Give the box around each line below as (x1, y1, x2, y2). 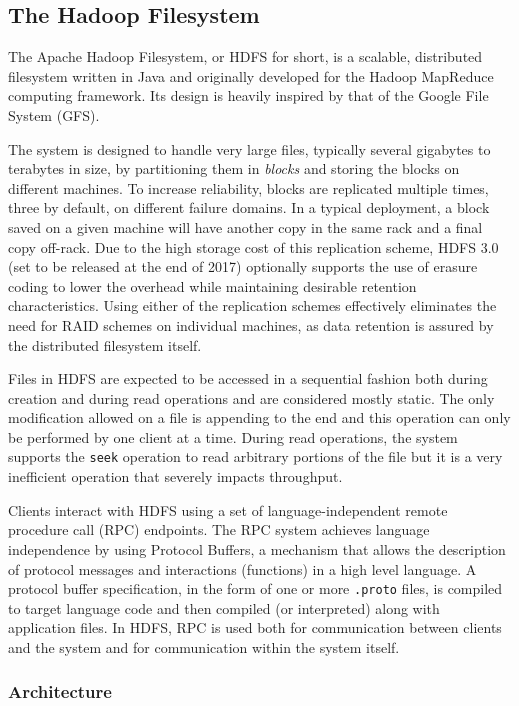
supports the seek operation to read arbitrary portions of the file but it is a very (8, 446, 503, 467)
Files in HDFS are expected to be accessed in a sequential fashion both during (8, 368, 488, 389)
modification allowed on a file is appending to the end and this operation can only (8, 407, 511, 428)
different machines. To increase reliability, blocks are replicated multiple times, (8, 177, 489, 198)
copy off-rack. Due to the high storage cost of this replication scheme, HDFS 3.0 (8, 236, 499, 257)
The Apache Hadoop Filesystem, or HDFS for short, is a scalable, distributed (8, 46, 483, 67)
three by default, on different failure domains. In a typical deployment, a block (8, 197, 490, 218)
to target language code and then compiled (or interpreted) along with (8, 597, 440, 618)
